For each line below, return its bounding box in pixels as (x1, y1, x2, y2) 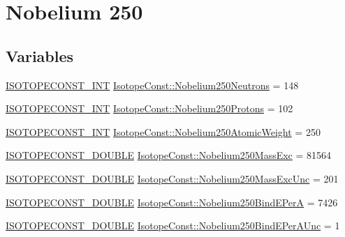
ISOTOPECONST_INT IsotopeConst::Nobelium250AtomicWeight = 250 (6, 124, 321, 139)
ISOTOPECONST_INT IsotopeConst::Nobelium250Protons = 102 (6, 101, 293, 116)
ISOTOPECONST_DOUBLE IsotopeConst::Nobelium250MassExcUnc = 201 (6, 171, 339, 185)
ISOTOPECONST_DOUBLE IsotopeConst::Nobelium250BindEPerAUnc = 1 (6, 218, 340, 233)
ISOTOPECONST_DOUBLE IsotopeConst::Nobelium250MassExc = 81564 (6, 148, 332, 162)
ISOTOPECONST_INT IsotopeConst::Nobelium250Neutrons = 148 (6, 77, 299, 92)
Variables (6, 45, 74, 66)
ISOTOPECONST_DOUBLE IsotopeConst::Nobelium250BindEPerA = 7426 (6, 194, 338, 209)
